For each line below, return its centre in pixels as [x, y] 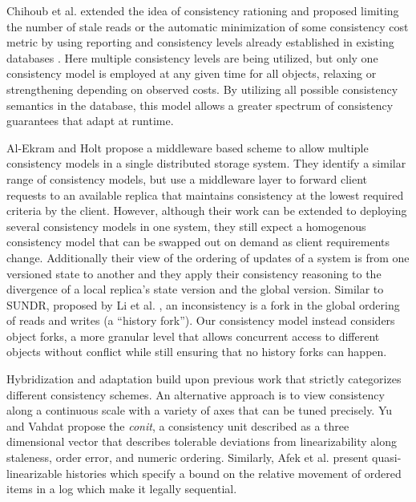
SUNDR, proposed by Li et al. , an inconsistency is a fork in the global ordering [203, 304]
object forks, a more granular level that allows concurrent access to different [193, 336]
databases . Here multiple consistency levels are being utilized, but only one [192, 57]
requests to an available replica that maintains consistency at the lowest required [205, 194]
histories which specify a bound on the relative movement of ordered [233, 473]
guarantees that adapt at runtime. [90, 121]
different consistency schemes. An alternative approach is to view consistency [196, 394]
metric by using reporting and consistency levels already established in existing [200, 42]
